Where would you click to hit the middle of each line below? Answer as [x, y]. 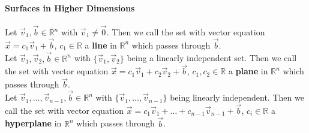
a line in [101, 45]
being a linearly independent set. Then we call [212, 58]
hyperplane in [33, 123]
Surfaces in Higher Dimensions [70, 7]
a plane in [248, 71]
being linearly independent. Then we [237, 97]
